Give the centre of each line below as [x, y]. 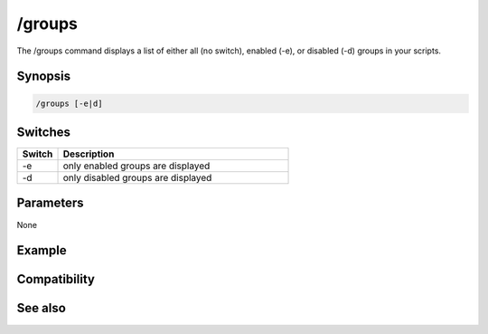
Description [89, 154]
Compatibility [56, 279]
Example [42, 250]
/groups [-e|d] [69, 103]
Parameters [50, 203]
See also [42, 308]
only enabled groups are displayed [136, 166]
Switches [44, 132]
